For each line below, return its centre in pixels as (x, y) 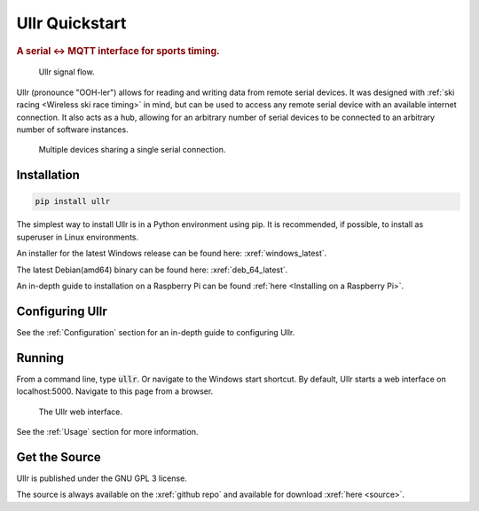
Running (40, 358)
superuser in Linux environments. (78, 237)
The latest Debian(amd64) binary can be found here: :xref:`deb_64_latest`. (152, 270)
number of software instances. (72, 130)
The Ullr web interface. (81, 412)
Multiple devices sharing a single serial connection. (132, 150)
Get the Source (59, 457)
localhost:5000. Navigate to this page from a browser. (115, 391)
